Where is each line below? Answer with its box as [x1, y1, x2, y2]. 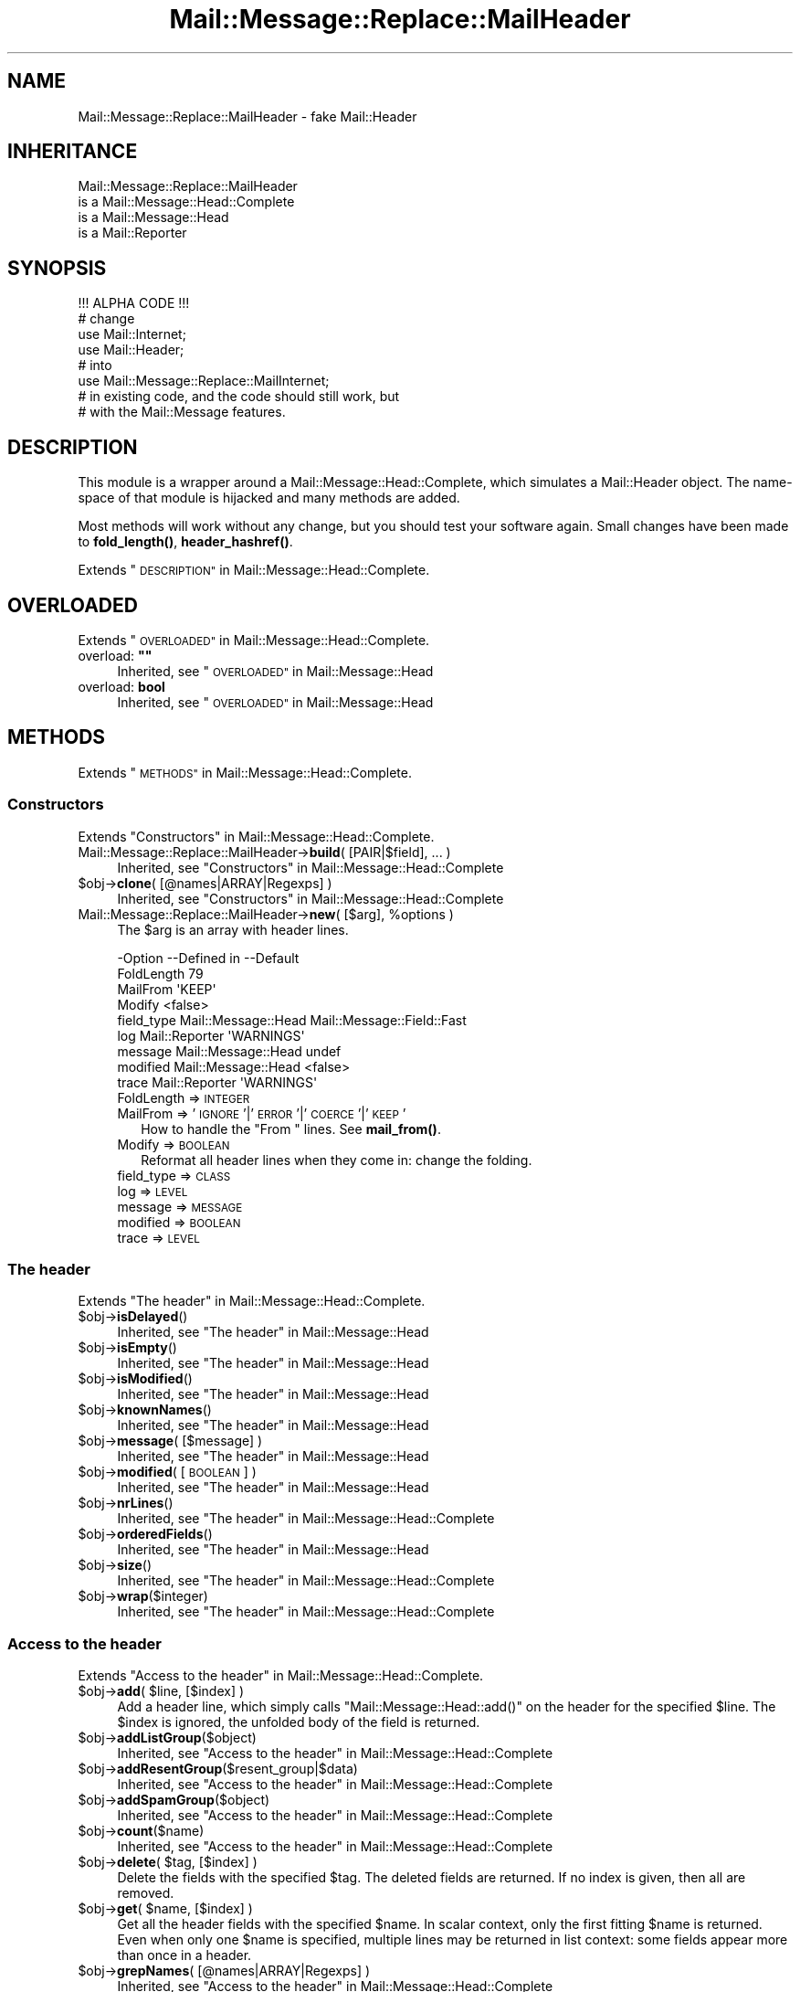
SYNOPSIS [7, 256, 107, 280]
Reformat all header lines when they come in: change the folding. [141, 1151, 532, 1168]
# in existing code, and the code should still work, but [78, 388, 400, 405]
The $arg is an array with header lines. [117, 921, 349, 938]
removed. [117, 1885, 174, 1902]
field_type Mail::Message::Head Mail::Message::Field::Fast [117, 1012, 467, 1028]
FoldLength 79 [117, 965, 204, 981]
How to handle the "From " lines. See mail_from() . [141, 1120, 441, 1137]
